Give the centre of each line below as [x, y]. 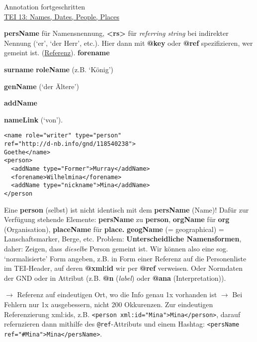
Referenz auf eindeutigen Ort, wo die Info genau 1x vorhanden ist [117, 294]
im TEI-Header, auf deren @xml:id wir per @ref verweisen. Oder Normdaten [123, 268]
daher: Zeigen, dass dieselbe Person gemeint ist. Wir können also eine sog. [116, 248]
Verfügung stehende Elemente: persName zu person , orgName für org [117, 219]
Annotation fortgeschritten [45, 6]
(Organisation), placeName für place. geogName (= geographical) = [114, 229]
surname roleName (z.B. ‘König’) [59, 69]
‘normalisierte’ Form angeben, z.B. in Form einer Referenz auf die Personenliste [125, 258]
